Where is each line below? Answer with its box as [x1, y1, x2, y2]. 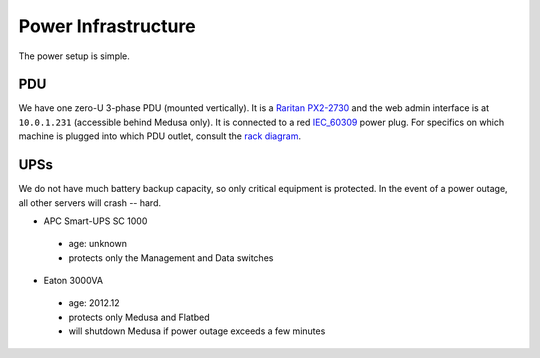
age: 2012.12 [68, 297, 120, 309]
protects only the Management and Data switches [68, 251, 274, 264]
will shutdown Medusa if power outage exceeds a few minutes [68, 325, 326, 337]
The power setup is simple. [18, 50, 130, 62]
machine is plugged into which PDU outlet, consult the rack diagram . [18, 130, 302, 142]
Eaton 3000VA [43, 275, 104, 287]
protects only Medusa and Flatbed [68, 311, 210, 323]
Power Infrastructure [18, 15, 196, 37]
